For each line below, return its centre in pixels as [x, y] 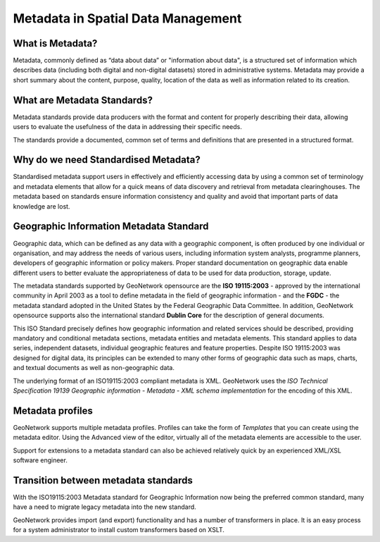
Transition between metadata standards [103, 480]
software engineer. [40, 460]
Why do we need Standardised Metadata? [107, 160]
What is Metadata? [55, 43]
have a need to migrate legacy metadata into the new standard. [104, 507]
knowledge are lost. [42, 206]
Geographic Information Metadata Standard [111, 227]
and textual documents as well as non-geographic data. [94, 368]
